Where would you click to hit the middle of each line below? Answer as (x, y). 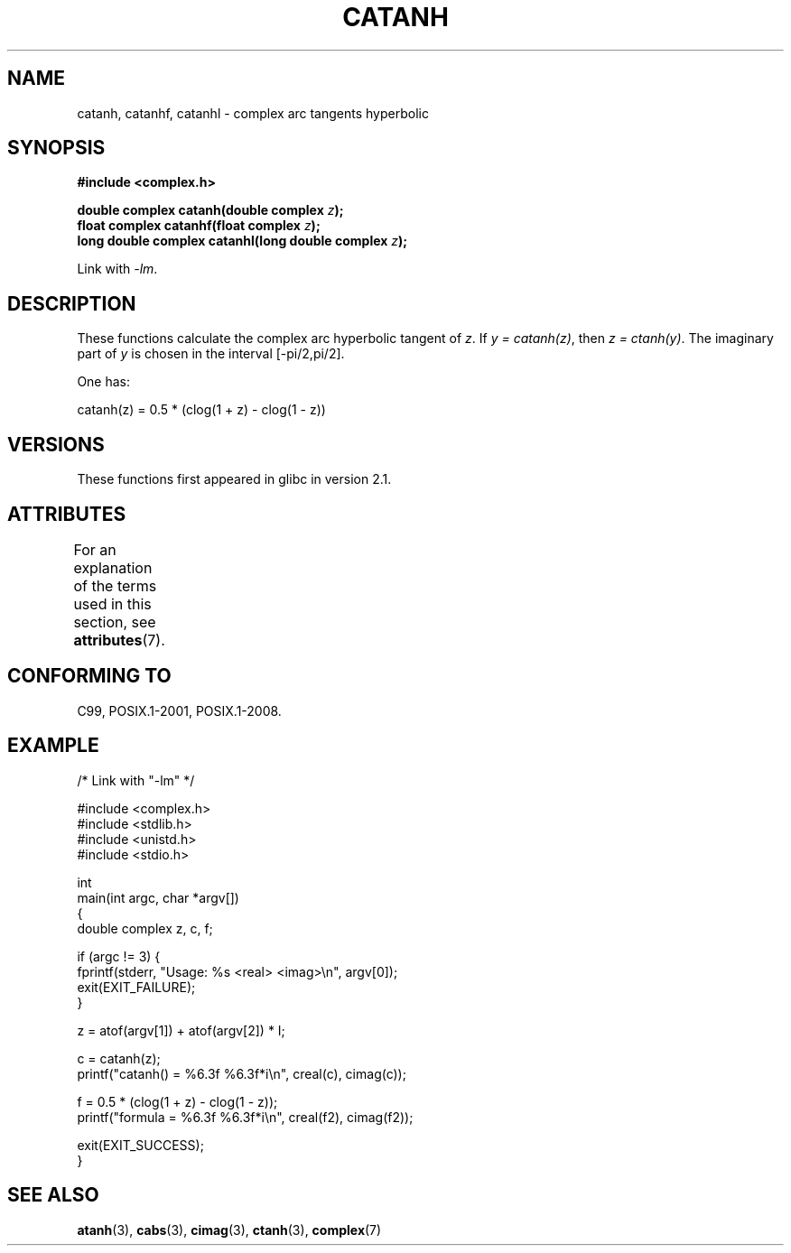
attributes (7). (119, 640)
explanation (113, 567)
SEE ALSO (53, 1195)
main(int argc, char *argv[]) (158, 897)
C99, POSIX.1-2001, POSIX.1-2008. (179, 710)
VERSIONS (56, 444)
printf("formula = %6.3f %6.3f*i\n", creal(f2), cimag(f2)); (245, 1117)
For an (95, 549)
